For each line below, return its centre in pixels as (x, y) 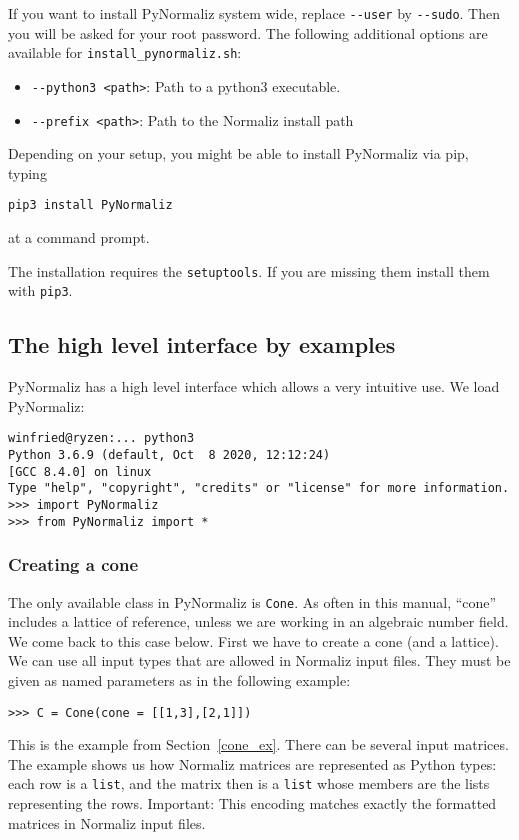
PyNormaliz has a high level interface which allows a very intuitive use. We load (254, 386)
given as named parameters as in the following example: (179, 679)
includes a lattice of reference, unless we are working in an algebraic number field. (258, 621)
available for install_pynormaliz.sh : (125, 52)
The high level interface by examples (202, 344)
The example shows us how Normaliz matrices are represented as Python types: (252, 763)
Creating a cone (73, 564)
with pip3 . (40, 290)
